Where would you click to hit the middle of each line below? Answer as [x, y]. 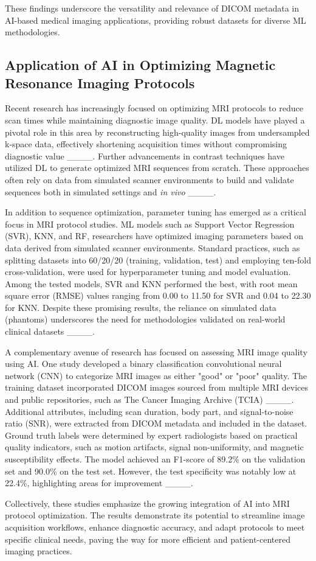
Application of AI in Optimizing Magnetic [140, 65]
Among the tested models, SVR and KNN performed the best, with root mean [151, 283]
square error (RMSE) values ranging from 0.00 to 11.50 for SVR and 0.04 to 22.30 [158, 295]
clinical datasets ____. [50, 331]
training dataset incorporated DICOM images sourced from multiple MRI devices [157, 387]
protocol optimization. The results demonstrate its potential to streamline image [155, 515]
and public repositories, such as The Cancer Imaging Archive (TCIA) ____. [149, 399]
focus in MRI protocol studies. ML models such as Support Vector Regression [150, 224]
